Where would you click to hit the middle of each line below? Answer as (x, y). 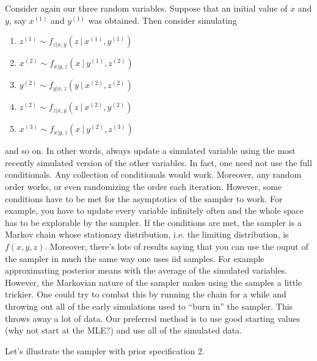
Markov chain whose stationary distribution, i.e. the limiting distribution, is (147, 234)
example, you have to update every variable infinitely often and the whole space (154, 210)
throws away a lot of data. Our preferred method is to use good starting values (153, 318)
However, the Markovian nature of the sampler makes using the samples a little (154, 282)
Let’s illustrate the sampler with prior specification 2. (105, 350)
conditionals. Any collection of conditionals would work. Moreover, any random (153, 174)
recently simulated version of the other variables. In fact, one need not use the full (158, 162)
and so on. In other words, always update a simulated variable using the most (150, 151)
